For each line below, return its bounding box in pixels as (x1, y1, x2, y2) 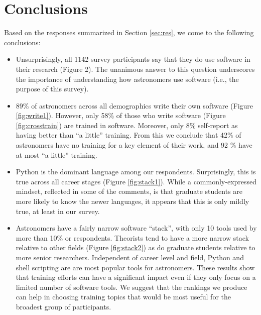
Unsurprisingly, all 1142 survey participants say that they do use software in (16, 54, 250, 64)
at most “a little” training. (16, 149, 97, 160)
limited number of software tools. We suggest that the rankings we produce (16, 281, 247, 292)
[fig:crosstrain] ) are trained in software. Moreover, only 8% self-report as (16, 120, 238, 130)
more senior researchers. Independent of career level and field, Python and (16, 252, 244, 262)
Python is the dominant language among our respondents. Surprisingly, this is (16, 166, 256, 177)
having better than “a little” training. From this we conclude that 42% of (16, 130, 241, 140)
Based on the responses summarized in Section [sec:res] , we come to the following (4, 27, 254, 38)
